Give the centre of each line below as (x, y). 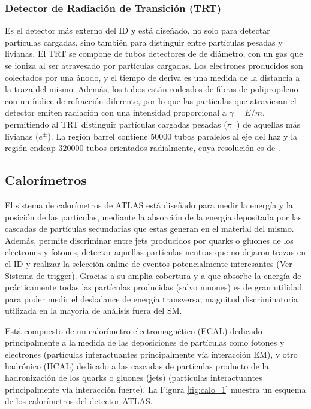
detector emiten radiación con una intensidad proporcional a (116, 112)
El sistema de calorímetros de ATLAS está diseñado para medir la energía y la (149, 205)
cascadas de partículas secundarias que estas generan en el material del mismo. (150, 228)
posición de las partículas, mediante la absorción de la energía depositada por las (153, 216)
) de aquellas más (268, 124)
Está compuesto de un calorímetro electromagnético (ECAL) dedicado (134, 330)
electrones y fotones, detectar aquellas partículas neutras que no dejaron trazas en (155, 252)
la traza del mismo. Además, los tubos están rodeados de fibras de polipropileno (152, 89)
